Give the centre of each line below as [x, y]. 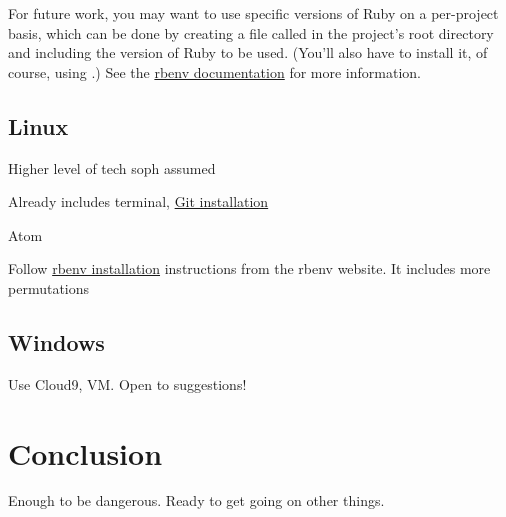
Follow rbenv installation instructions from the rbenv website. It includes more [249, 268]
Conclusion [85, 452]
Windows [56, 341]
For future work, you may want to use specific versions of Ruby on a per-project [253, 13]
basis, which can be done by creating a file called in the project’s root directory [251, 32]
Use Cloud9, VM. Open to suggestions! [127, 383]
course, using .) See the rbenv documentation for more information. [214, 71]
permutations [49, 287]
